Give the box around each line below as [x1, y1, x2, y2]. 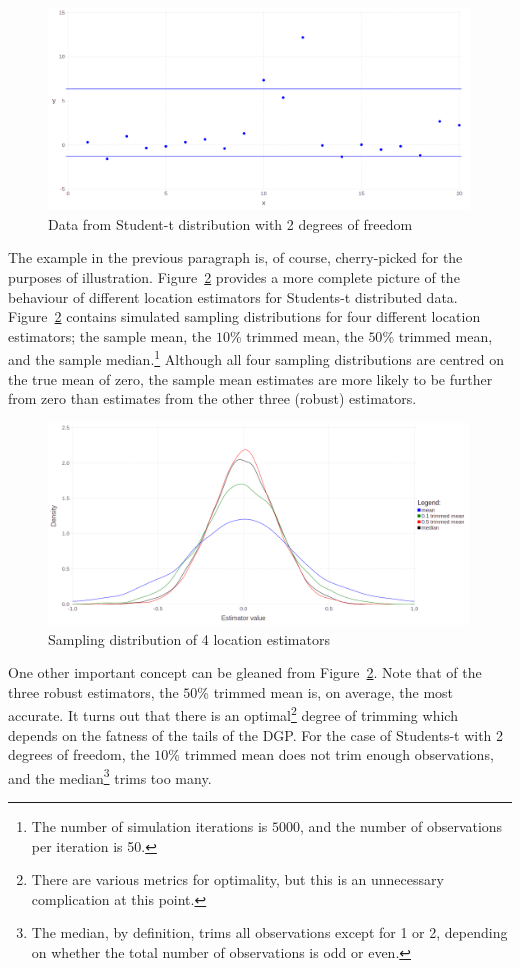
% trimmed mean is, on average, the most [197, 681, 454, 702]
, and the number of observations [300, 816, 503, 837]
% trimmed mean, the [229, 325, 364, 346]
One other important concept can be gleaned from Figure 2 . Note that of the [8, 662, 482, 683]
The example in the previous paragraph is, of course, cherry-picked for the [8, 247, 463, 268]
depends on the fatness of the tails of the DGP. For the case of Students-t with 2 [8, 724, 504, 745]
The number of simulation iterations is [31, 816, 268, 837]
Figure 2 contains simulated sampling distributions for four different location [8, 306, 481, 327]
